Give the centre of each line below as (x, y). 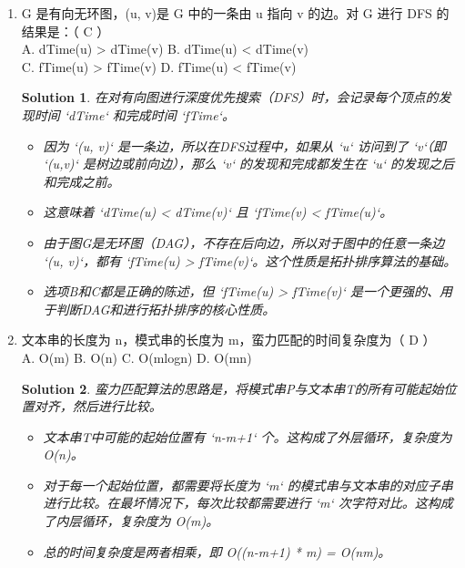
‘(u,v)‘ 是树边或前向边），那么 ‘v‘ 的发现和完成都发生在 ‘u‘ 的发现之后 (249, 164)
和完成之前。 (81, 181)
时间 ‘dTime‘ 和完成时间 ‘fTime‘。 (134, 114)
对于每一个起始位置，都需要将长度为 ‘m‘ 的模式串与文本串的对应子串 (248, 485)
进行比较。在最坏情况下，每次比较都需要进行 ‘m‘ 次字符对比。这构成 (248, 503)
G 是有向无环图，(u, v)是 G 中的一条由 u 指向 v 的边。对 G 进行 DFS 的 (235, 13)
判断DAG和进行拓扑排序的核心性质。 (166, 309)
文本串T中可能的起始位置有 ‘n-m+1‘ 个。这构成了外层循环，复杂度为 (248, 436)
